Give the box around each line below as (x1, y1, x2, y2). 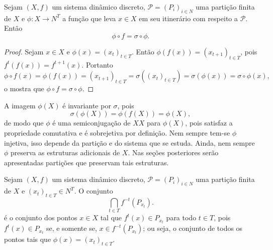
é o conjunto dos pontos (4, 212, 77, 223)
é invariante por (62, 100, 111, 110)
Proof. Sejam (4, 46, 44, 56)
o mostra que (4, 83, 44, 94)
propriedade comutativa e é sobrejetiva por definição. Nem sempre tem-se (4, 127, 230, 138)
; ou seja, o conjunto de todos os (143, 223, 243, 233)
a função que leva (62, 13, 116, 23)
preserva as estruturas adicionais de (11, 147, 120, 158)
